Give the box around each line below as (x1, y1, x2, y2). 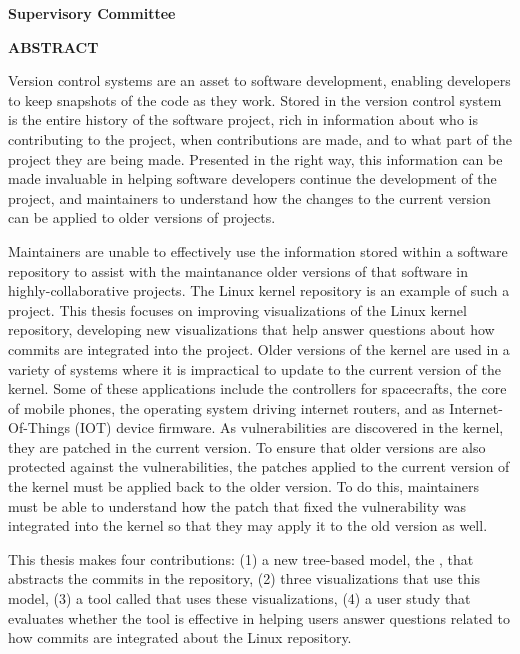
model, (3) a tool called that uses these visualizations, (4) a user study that (8, 588, 471, 609)
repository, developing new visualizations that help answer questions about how (8, 319, 495, 340)
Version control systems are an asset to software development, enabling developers (8, 70, 511, 91)
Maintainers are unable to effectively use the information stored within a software (8, 240, 508, 261)
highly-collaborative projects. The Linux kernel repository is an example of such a (8, 280, 510, 301)
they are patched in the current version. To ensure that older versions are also (8, 436, 486, 457)
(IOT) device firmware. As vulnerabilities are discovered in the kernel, (74, 417, 504, 438)
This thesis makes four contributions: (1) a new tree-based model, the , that (8, 548, 474, 569)
